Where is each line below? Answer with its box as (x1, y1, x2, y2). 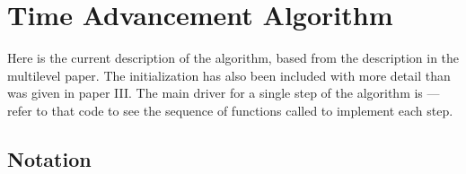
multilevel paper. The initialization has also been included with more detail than (7, 65, 451, 84)
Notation (7, 144, 92, 172)
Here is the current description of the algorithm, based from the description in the (7, 48, 460, 67)
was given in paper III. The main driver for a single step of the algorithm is (7, 83, 423, 102)
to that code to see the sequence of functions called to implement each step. (36, 100, 453, 119)
